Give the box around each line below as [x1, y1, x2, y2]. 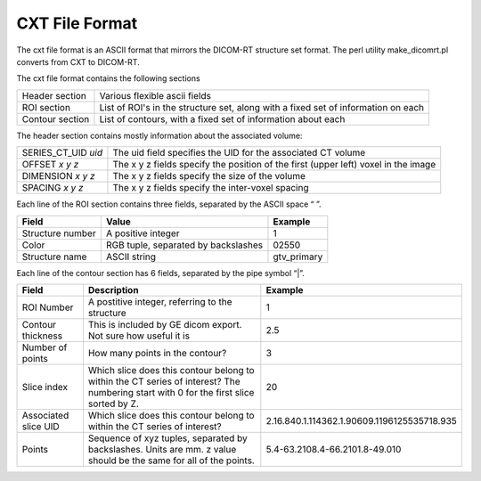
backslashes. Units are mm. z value [87, 443, 237, 455]
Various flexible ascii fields [99, 89, 211, 102]
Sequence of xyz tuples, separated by [87, 432, 249, 444]
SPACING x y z [21, 182, 84, 194]
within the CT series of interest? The [87, 375, 240, 387]
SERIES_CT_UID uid [21, 147, 102, 159]
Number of [21, 341, 68, 354]
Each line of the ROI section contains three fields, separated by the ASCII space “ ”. [16, 199, 322, 209]
